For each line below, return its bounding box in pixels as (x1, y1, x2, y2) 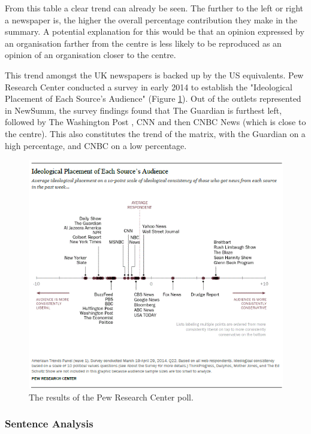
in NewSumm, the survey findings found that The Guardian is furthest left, (5, 104, 282, 116)
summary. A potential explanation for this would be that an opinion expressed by (5, 25, 304, 38)
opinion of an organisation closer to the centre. (5, 48, 176, 61)
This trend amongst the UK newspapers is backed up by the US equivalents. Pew (5, 68, 304, 81)
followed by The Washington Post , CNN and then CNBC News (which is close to (5, 116, 306, 128)
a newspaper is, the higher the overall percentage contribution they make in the (5, 13, 298, 26)
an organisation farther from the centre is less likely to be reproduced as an (5, 37, 282, 49)
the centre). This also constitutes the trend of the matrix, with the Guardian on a (5, 127, 306, 139)
